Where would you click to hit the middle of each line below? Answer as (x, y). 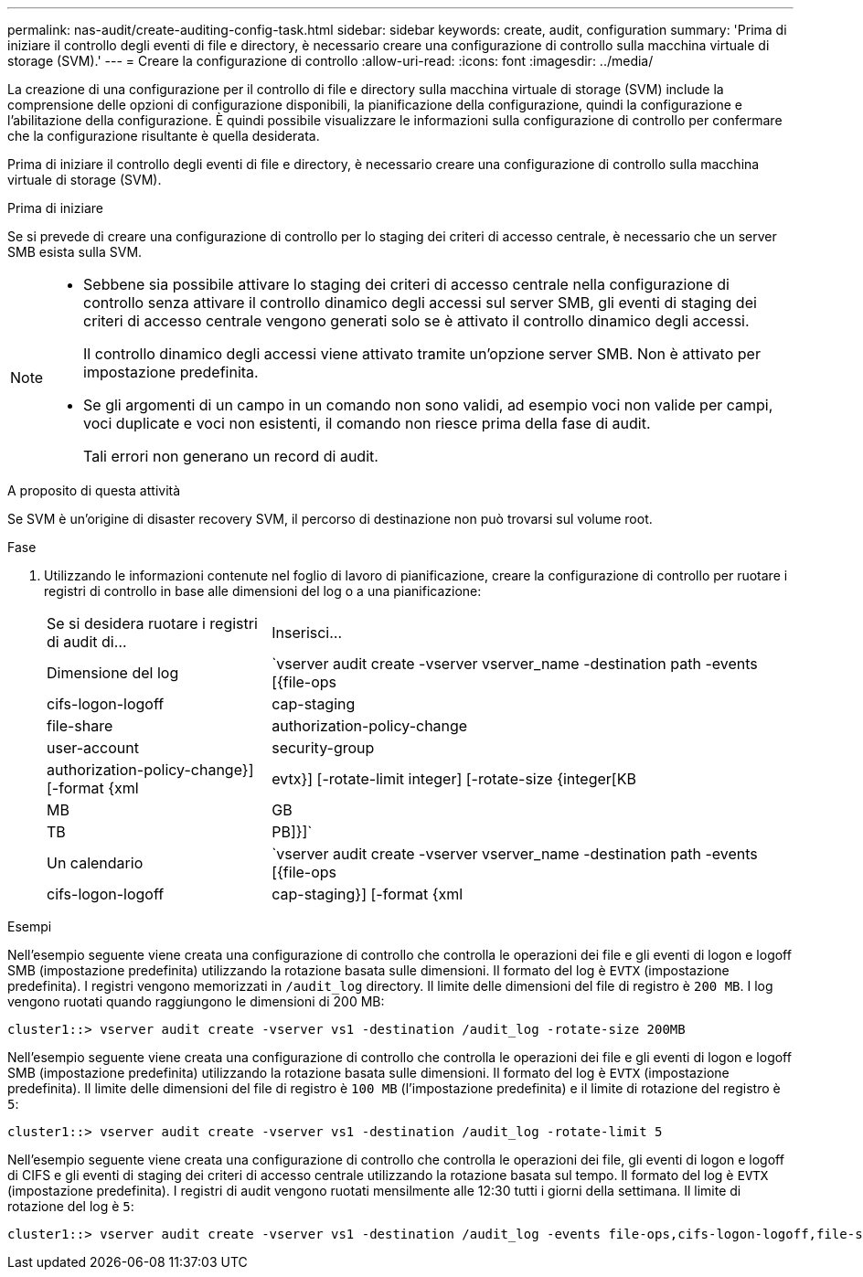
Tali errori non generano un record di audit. (231, 456)
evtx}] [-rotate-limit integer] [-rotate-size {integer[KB (454, 779)
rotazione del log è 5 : (71, 1206)
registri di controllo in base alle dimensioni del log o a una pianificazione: (263, 591)
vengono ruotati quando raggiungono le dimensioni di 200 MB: (196, 1001)
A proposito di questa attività (94, 490)
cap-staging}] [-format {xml (368, 894)
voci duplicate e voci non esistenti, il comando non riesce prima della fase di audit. (367, 423)
